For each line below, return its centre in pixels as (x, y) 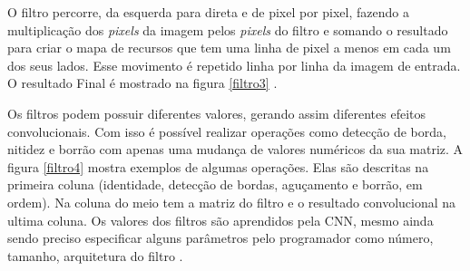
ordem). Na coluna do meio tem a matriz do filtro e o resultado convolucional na (232, 202)
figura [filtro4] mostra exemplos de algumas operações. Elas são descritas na (218, 166)
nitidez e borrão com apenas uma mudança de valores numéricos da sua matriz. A (235, 149)
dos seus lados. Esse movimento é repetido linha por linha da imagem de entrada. (234, 65)
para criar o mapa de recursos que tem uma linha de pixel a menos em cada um (229, 48)
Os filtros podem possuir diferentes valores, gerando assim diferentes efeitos (217, 113)
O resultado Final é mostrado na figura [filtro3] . (142, 83)
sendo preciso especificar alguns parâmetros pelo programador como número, (220, 238)
